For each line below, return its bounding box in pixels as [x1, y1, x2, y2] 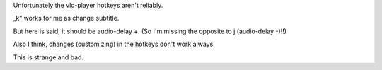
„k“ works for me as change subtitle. [13, 14, 120, 23]
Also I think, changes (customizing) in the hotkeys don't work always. [13, 40, 215, 49]
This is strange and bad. [13, 53, 84, 62]
